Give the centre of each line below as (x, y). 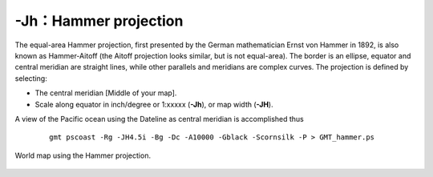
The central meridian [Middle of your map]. (106, 93)
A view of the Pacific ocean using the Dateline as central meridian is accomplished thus (159, 119)
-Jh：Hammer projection (99, 21)
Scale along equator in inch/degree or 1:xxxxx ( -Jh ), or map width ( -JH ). (154, 104)
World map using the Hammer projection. (83, 155)
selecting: (31, 78)
